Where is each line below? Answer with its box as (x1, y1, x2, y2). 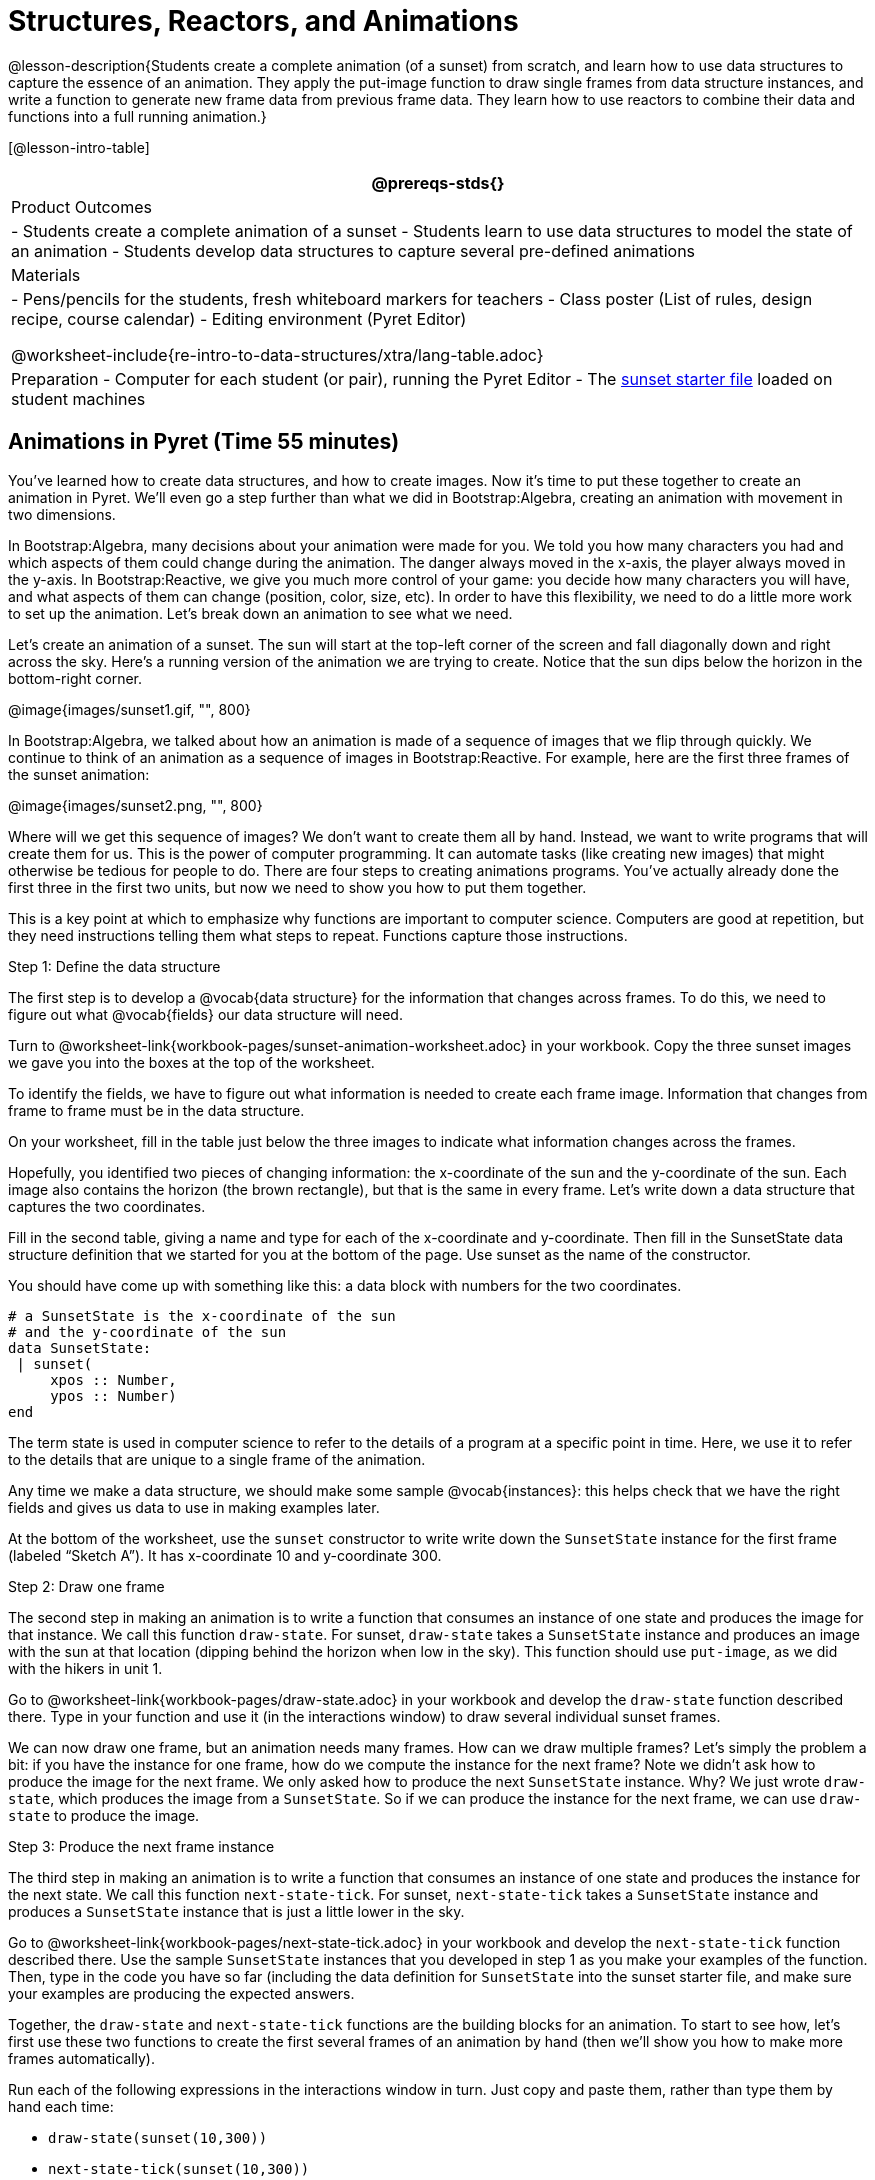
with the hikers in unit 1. (8, 1659, 163, 1677)
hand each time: (8, 2097, 114, 2115)
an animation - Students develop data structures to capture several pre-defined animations (11, 240, 696, 261)
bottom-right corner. (8, 669, 143, 687)
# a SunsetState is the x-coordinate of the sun (8, 1307, 396, 1324)
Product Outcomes (11, 196, 152, 217)
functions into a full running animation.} (8, 107, 267, 125)
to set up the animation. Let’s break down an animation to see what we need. (8, 604, 513, 622)
